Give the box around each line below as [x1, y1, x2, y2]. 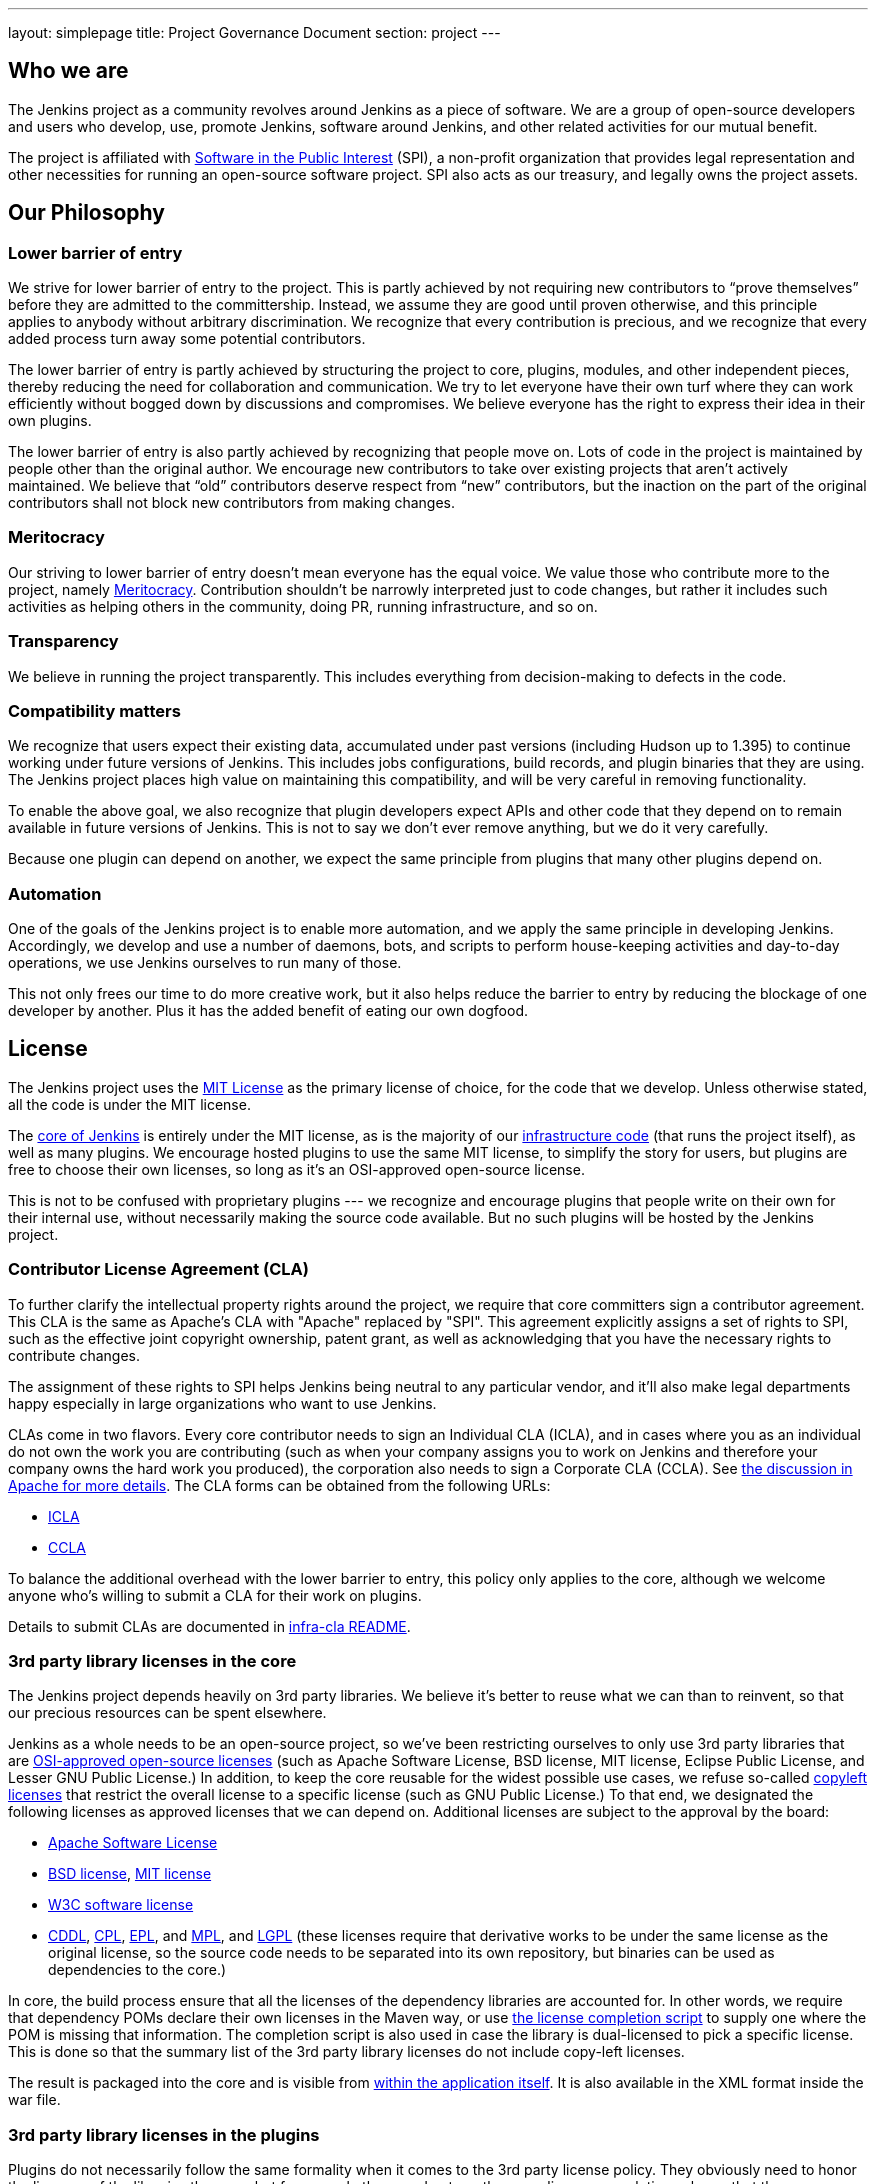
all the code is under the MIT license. [8, 1095, 251, 1113]
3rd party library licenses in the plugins [8, 2124, 320, 2145]
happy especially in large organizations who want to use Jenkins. [8, 1394, 437, 1412]
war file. [8, 2091, 61, 2109]
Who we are [8, 58, 129, 84]
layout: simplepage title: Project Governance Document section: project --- [8, 24, 501, 41]
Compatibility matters [8, 700, 181, 721]
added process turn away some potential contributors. [8, 330, 366, 348]
